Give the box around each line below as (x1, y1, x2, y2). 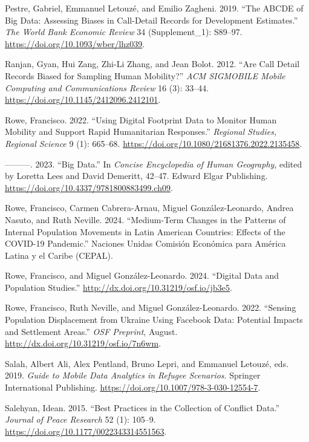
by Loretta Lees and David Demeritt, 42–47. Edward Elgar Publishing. (5, 169, 268, 182)
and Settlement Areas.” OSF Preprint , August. (5, 325, 178, 337)
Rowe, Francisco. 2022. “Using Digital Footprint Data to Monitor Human (5, 113, 277, 126)
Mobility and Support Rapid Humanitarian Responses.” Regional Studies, (5, 125, 277, 138)
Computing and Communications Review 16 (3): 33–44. (5, 81, 209, 94)
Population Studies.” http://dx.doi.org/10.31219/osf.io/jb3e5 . (5, 281, 232, 293)
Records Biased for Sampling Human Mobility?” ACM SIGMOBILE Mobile (5, 69, 285, 82)
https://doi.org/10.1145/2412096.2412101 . (5, 93, 161, 106)
